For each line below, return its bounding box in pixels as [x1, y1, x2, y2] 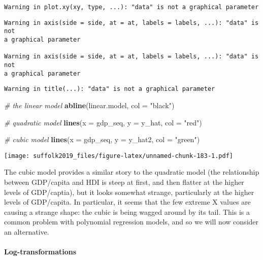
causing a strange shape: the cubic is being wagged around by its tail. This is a [4, 206, 250, 217]
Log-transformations [4, 246, 77, 257]
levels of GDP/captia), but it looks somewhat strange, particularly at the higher [4, 186, 254, 197]
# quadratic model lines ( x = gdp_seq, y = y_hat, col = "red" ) [4, 117, 202, 127]
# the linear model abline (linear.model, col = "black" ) [4, 100, 175, 110]
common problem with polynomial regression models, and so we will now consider [4, 216, 259, 227]
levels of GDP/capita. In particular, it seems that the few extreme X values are [4, 197, 251, 207]
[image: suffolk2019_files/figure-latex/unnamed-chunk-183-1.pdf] [4, 152, 234, 159]
